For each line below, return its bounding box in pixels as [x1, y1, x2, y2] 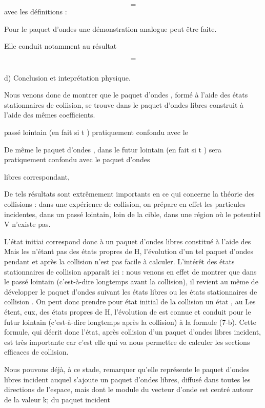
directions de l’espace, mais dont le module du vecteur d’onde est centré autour [4, 384, 253, 395]
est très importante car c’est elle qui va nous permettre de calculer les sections [4, 336, 250, 347]
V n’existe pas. [4, 219, 51, 229]
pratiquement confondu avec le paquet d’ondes [4, 154, 150, 165]
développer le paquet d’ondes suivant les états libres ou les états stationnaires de [4, 286, 257, 297]
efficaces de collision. [4, 346, 69, 357]
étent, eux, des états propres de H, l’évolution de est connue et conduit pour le [4, 306, 251, 317]
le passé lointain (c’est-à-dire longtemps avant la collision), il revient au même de [4, 276, 258, 287]
